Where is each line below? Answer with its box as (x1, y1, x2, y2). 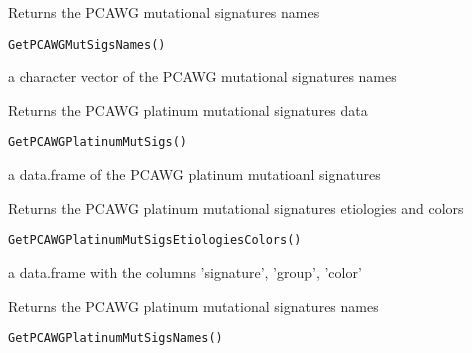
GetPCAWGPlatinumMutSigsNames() (8, 331, 223, 346)
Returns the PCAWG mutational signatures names (8, 2, 320, 22)
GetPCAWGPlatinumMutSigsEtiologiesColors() (8, 233, 302, 248)
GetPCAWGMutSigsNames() (8, 37, 166, 52)
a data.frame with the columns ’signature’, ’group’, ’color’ (8, 261, 362, 282)
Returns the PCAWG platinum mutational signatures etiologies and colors (8, 197, 464, 218)
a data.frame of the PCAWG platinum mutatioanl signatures (8, 164, 381, 185)
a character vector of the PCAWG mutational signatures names (8, 66, 397, 87)
